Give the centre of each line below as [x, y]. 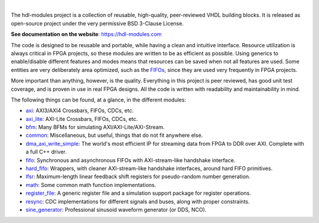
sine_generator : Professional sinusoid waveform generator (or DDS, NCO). [116, 209]
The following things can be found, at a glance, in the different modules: [98, 100]
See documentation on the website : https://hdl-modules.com [86, 34]
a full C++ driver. [46, 152]
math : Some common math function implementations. [91, 185]
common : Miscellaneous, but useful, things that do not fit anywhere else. [114, 135]
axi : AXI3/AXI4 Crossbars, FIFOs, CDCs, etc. [80, 111]
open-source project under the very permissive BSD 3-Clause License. [97, 23]
